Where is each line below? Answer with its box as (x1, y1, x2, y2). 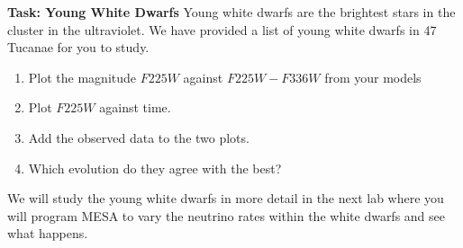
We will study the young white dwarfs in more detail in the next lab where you (7, 189, 444, 208)
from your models (324, 67, 422, 86)
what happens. (7, 224, 88, 243)
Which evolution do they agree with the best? (28, 158, 282, 177)
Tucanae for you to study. (7, 38, 150, 57)
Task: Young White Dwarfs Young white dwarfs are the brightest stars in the (7, 3, 456, 21)
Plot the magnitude (28, 67, 137, 86)
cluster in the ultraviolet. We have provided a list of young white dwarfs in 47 (7, 20, 437, 39)
